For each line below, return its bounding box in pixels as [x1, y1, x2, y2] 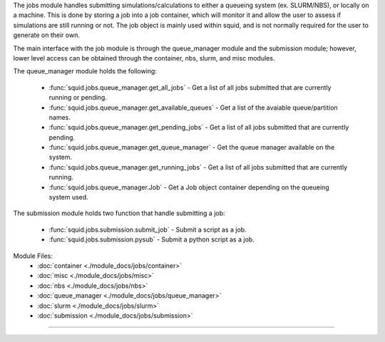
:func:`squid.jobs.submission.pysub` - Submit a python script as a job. [48, 235, 255, 244]
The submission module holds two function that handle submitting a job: [13, 209, 225, 217]
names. [48, 113, 71, 121]
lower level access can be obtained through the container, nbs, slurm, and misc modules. [13, 53, 275, 62]
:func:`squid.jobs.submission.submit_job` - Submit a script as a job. [48, 225, 247, 234]
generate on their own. [13, 31, 80, 39]
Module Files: [13, 252, 53, 260]
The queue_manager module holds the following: [13, 67, 157, 76]
